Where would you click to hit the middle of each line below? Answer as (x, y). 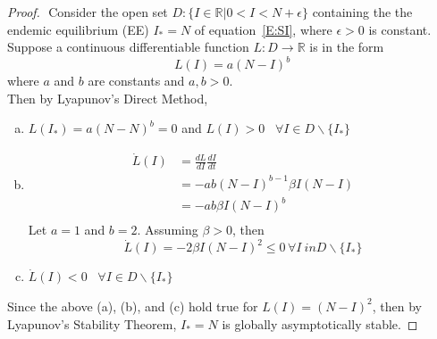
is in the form (347, 47)
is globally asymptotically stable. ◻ (320, 323)
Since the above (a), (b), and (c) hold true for (133, 306)
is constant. (400, 29)
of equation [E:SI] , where (263, 29)
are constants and (136, 81)
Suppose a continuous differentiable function (128, 47)
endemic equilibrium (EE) (78, 29)
